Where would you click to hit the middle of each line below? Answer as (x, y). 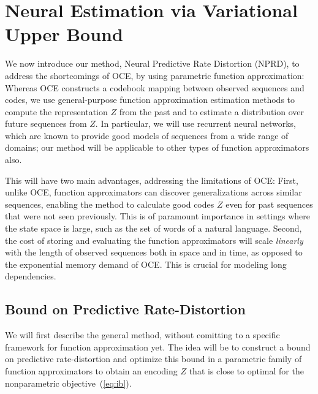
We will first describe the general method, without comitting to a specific (142, 335)
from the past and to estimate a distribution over (212, 111)
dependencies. (31, 276)
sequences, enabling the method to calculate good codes (110, 204)
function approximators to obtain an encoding (91, 370)
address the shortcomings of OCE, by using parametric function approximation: (155, 75)
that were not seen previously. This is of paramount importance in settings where (158, 216)
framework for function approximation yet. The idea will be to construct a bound (158, 347)
